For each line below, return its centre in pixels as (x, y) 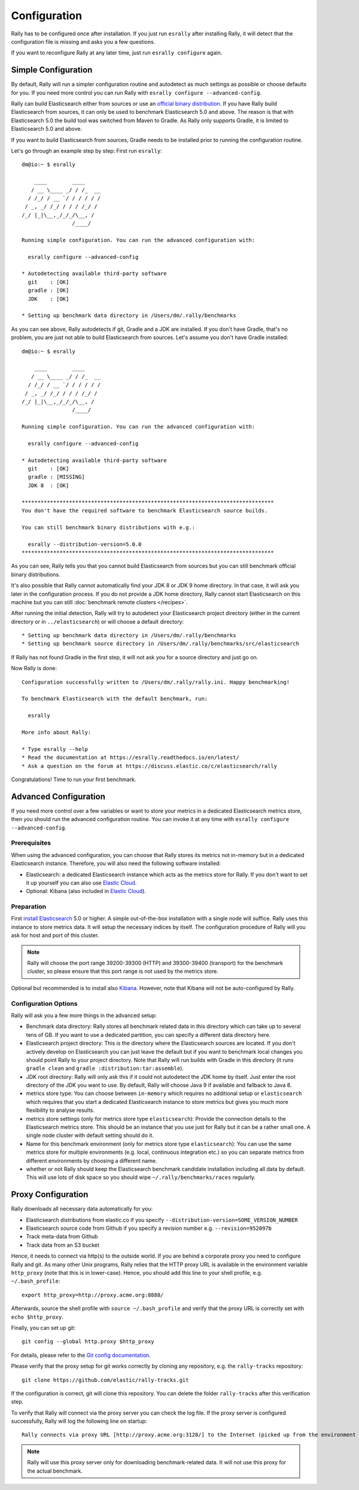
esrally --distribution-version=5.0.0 (85, 544)
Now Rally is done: (34, 668)
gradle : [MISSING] (56, 477)
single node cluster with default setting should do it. (90, 1135)
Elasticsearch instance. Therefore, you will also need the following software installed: (116, 864)
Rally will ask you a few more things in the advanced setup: (84, 1015)
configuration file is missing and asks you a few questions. (83, 41)
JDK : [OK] (48, 299)
